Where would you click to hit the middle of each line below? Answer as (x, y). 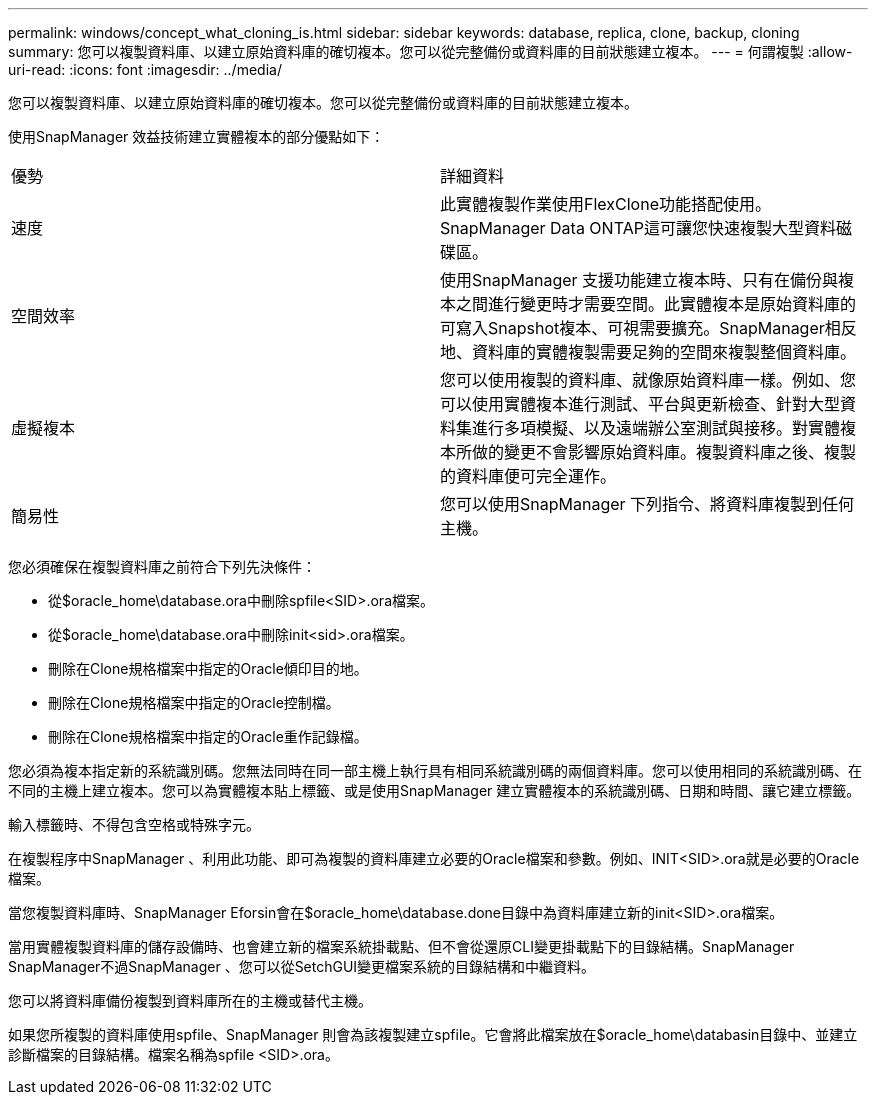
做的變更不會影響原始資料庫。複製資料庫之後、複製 (664, 452)
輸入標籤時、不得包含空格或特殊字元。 (134, 824)
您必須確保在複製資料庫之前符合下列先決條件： (162, 566)
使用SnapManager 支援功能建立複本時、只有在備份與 (639, 280)
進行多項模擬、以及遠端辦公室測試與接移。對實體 (656, 428)
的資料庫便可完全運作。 (528, 476)
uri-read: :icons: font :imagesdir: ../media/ (145, 69)
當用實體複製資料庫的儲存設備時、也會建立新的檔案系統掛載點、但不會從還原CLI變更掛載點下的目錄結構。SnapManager (401, 946)
